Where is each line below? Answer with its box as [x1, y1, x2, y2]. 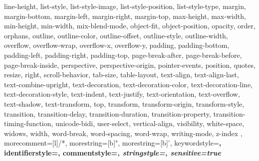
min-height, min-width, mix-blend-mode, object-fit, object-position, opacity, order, [4, 20, 256, 31]
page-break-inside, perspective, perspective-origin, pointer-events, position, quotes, [4, 59, 256, 70]
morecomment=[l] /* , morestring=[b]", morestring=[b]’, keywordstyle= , [4, 138, 222, 148]
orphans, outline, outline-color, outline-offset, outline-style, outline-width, [4, 30, 228, 40]
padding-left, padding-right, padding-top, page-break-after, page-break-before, [4, 49, 242, 60]
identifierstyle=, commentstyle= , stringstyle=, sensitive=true [4, 147, 221, 158]
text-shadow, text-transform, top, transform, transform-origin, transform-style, [4, 98, 245, 109]
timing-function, [4, 118, 53, 129]
